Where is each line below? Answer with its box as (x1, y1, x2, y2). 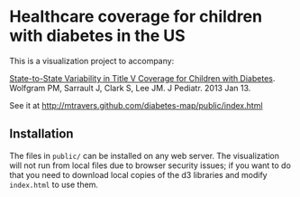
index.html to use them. (9, 179, 99, 190)
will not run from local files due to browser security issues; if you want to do (9, 160, 291, 171)
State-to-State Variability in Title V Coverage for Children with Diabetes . (9, 72, 276, 83)
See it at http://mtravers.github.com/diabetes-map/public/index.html (9, 99, 263, 110)
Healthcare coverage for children (9, 6, 263, 27)
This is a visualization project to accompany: (9, 55, 175, 66)
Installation (9, 127, 74, 142)
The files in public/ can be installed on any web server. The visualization (9, 150, 280, 161)
